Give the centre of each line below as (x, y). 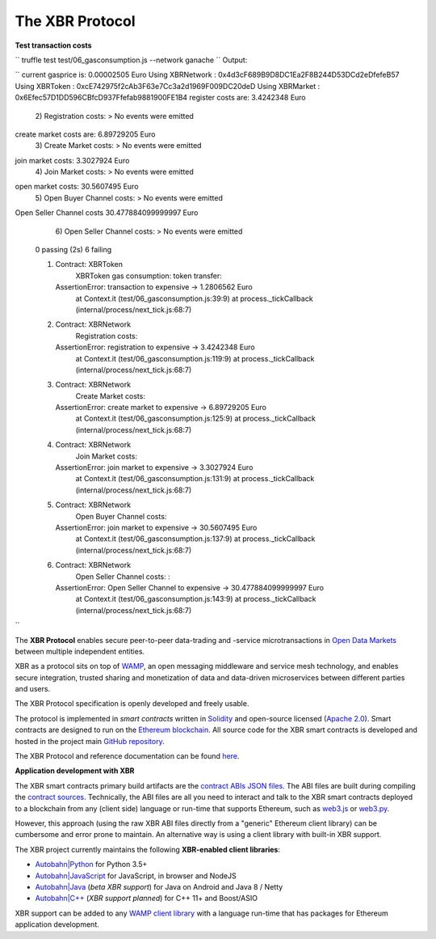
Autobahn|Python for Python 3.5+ (91, 865)
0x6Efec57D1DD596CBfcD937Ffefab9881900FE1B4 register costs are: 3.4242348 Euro (160, 98)
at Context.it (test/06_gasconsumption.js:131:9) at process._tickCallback (195, 479)
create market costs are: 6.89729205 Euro (85, 134)
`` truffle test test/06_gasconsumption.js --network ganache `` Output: (131, 60)
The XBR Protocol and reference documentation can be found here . (127, 756)
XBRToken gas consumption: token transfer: (149, 276)
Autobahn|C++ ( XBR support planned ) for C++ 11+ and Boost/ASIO (147, 899)
